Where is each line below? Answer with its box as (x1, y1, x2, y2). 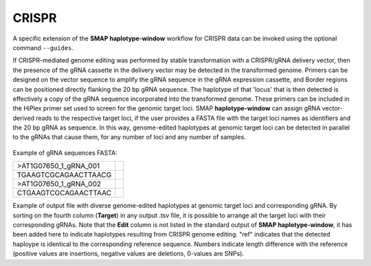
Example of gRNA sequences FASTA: (12, 148, 117, 157)
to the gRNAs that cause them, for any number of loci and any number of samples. (12, 133, 247, 141)
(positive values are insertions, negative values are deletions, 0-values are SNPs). (12, 250, 244, 258)
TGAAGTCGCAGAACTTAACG (16, 170, 112, 180)
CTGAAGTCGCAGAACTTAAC (16, 189, 112, 198)
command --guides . (12, 43, 74, 51)
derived (12, 114, 34, 122)
